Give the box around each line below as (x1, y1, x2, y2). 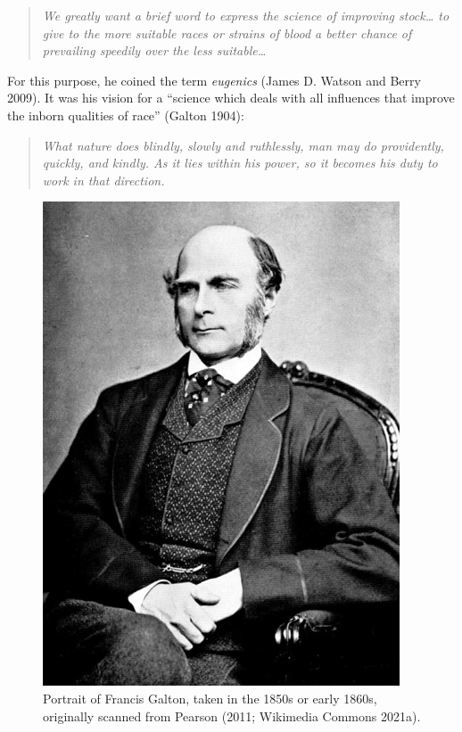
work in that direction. (42, 170, 165, 189)
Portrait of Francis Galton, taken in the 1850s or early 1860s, (43, 688, 377, 707)
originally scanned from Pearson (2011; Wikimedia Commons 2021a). (43, 706, 421, 725)
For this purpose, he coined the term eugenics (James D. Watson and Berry (7, 70, 421, 89)
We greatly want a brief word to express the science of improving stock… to (42, 6, 450, 24)
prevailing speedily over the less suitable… (42, 41, 267, 60)
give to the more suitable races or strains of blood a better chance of (42, 23, 412, 42)
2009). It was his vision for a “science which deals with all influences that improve (7, 88, 455, 107)
